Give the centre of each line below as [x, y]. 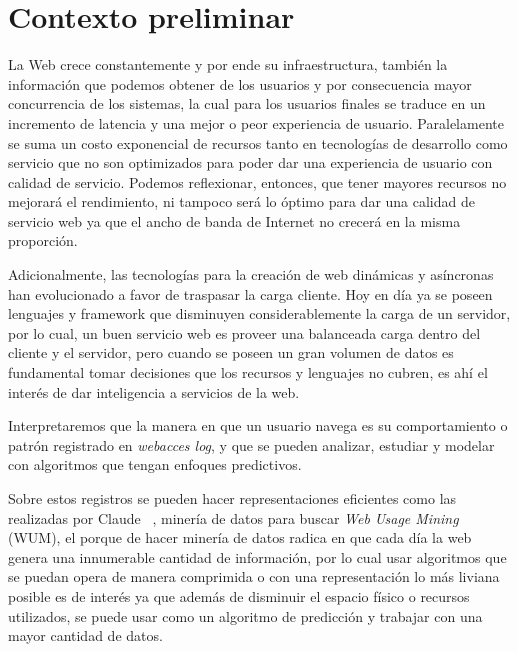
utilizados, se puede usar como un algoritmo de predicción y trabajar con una [245, 615]
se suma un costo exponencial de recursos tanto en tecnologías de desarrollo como [258, 142]
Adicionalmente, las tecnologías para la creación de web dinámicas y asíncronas [251, 274]
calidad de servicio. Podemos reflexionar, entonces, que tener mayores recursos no [257, 181]
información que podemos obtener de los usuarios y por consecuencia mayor [240, 83]
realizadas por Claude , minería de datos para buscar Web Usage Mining [233, 517]
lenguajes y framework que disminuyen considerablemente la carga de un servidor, [259, 313]
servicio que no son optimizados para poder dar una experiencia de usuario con [250, 162]
